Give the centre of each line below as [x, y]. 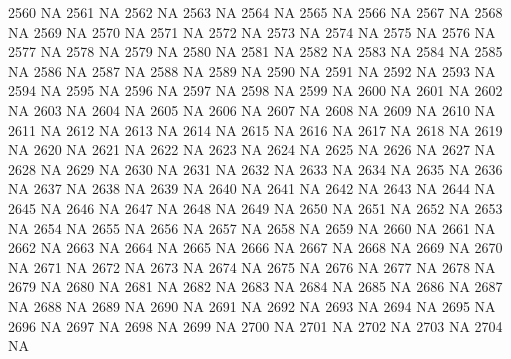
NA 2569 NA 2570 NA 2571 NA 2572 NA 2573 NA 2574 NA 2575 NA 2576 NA [252, 31]
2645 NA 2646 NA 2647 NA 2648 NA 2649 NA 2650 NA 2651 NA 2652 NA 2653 [255, 207]
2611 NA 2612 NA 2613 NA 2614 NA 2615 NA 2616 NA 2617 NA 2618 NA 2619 [255, 129]
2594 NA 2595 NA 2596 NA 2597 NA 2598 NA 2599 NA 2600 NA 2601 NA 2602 [255, 90]
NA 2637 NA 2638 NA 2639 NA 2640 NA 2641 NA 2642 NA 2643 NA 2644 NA [252, 188]
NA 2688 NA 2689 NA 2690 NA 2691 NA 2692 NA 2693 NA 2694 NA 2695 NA [252, 305]
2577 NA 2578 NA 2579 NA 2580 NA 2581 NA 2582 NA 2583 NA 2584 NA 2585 [255, 51]
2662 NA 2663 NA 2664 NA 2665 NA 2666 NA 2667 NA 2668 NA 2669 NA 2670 [255, 247]
